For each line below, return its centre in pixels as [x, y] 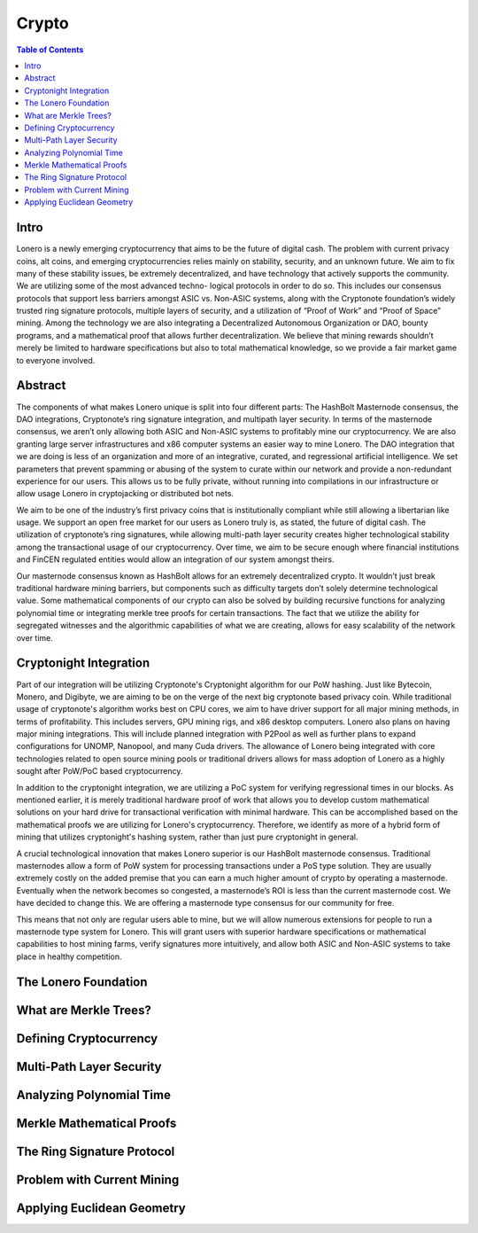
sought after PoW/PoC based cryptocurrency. [100, 771]
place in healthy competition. [69, 956]
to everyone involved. [56, 360]
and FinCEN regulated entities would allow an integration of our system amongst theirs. [175, 559]
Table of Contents [50, 50]
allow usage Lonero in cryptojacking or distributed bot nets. [125, 494]
